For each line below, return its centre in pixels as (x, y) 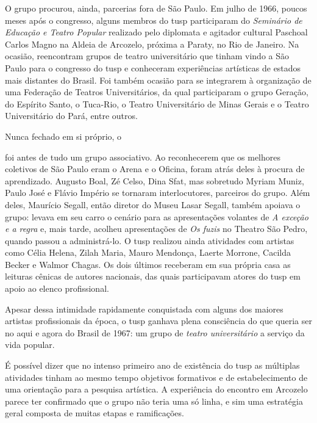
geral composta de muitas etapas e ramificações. (94, 413)
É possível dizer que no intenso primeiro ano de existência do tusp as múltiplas (152, 365)
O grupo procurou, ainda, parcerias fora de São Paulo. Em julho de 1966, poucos (156, 8)
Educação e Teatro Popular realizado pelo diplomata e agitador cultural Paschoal (156, 32)
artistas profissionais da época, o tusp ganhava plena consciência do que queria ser (158, 321)
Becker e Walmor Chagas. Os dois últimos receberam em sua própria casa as (148, 264)
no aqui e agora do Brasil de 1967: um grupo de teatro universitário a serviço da (155, 332)
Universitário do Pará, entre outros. (71, 116)
